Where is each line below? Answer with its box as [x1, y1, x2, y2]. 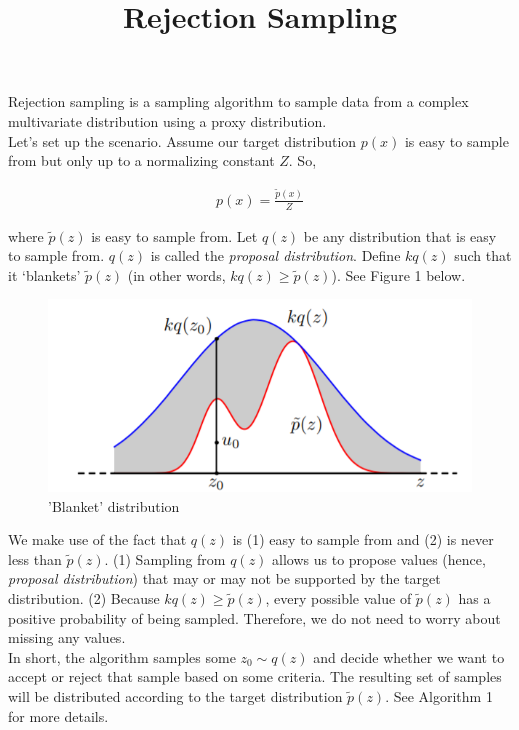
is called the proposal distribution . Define [150, 245, 401, 266]
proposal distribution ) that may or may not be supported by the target [8, 568, 441, 589]
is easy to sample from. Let [91, 225, 258, 246]
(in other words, [127, 264, 226, 285]
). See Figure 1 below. [331, 264, 466, 285]
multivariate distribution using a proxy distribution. [8, 110, 327, 131]
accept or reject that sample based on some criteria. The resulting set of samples [8, 666, 502, 687]
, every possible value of [265, 588, 412, 609]
